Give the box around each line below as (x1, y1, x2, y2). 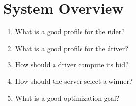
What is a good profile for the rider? (15, 26, 125, 37)
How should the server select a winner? (15, 76, 133, 86)
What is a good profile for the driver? (15, 43, 128, 53)
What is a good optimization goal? (15, 92, 120, 103)
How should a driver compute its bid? (15, 59, 129, 70)
